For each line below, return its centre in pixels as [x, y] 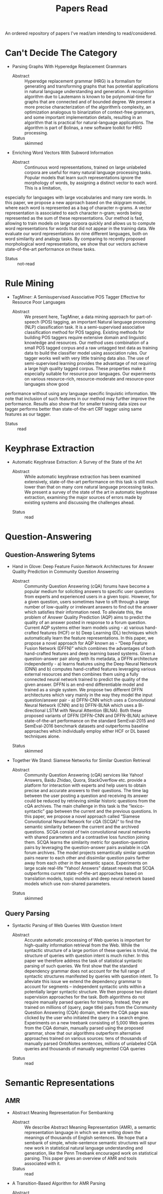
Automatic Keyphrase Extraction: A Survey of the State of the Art [77, 462]
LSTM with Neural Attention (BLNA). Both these [94, 710]
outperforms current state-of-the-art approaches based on [83, 873]
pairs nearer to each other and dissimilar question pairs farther [87, 858]
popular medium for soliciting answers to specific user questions [89, 591]
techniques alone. [42, 736]
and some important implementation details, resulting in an [83, 117]
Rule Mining [30, 284]
